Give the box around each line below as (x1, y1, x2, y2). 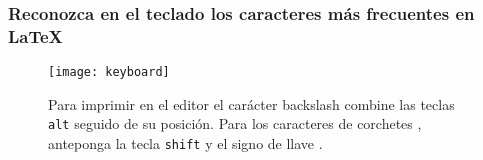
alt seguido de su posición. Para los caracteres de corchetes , (48, 113, 422, 134)
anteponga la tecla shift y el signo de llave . (48, 133, 323, 154)
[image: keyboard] (48, 65, 170, 80)
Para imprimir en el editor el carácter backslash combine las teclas (48, 93, 455, 114)
